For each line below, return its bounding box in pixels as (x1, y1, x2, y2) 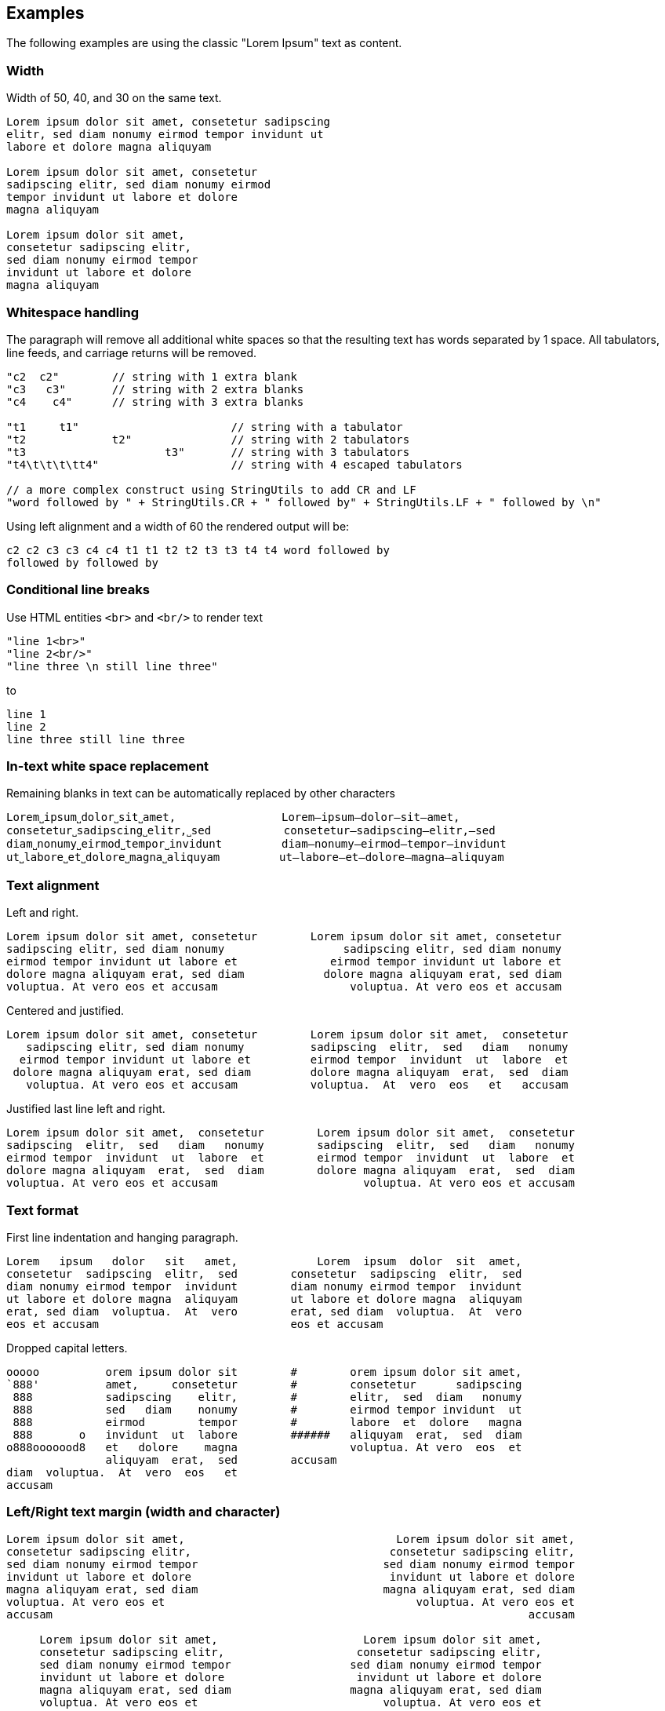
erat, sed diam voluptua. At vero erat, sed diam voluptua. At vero (6, 1304, 522, 1318)
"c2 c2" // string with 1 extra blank (6, 370, 297, 383)
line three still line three (6, 732, 185, 746)
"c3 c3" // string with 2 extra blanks (6, 382, 304, 396)
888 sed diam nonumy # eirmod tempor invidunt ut (13, 1403, 522, 1416)
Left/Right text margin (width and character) (6, 1504, 281, 1520)
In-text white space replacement (6, 758, 209, 775)
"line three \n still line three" (6, 659, 218, 673)
